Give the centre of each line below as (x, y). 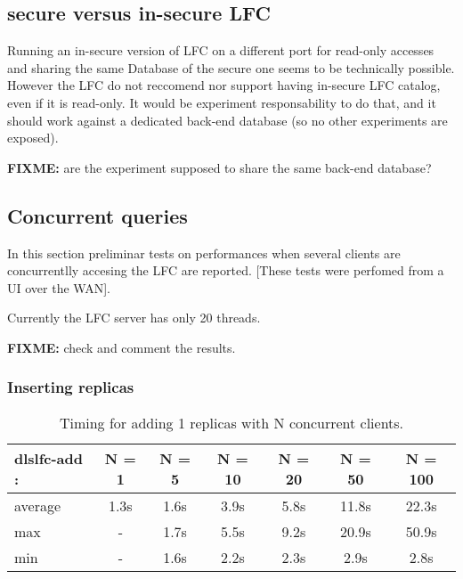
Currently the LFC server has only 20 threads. (134, 318)
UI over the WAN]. (59, 287)
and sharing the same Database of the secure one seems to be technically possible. (231, 67)
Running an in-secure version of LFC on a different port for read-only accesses (221, 50)
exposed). (33, 138)
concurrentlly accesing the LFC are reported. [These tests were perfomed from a (226, 270)
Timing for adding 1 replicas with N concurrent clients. (231, 422)
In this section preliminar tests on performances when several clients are (204, 253)
